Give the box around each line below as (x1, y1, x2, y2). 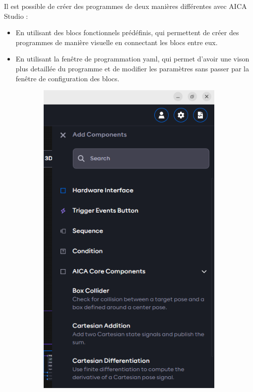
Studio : (4, 10, 28, 21)
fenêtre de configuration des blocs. (15, 73, 120, 83)
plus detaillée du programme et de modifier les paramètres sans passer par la (15, 63, 249, 73)
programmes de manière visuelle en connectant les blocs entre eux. (15, 37, 218, 47)
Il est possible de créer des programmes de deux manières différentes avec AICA (4, 1, 247, 11)
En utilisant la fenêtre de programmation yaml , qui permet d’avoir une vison (15, 54, 250, 64)
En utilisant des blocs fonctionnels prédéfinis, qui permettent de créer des (15, 27, 239, 38)
